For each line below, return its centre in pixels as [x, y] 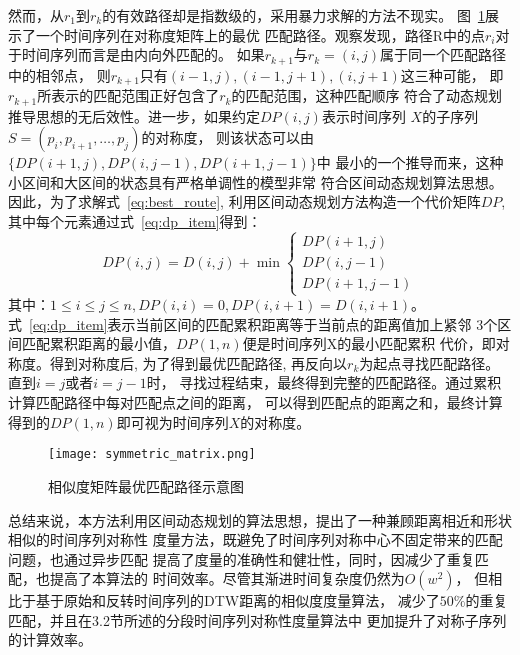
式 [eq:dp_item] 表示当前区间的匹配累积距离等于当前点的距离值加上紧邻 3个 [253, 323]
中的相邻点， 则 [59, 74]
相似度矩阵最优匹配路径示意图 [146, 485]
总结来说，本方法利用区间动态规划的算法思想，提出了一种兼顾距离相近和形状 [260, 519]
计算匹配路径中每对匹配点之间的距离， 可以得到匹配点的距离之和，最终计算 [255, 402]
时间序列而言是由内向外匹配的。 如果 [143, 54]
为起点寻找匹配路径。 [429, 362]
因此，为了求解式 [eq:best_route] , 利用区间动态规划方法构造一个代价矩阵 [244, 201]
